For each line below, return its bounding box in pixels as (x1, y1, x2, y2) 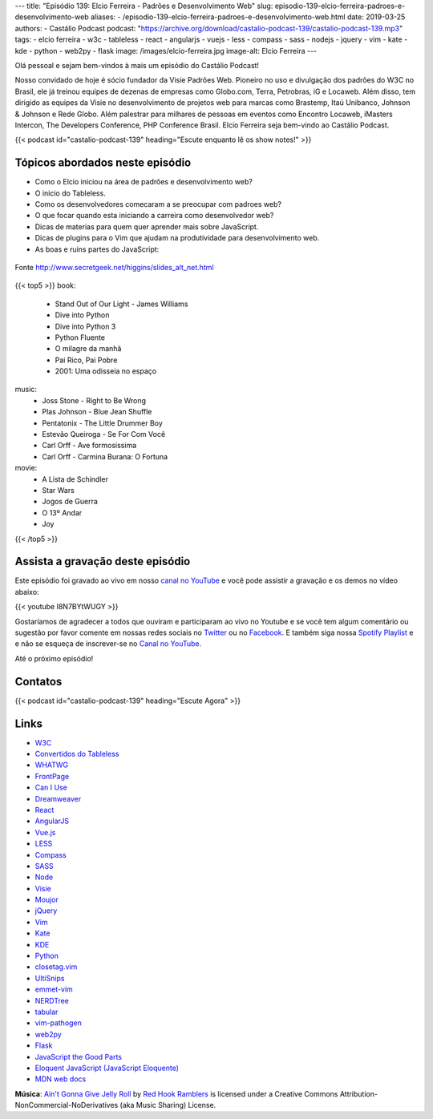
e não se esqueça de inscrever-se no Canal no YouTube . (14, 639, 202, 648)
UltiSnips (34, 973, 65, 983)
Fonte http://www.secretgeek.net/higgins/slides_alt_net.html (14, 262, 214, 272)
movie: (14, 463, 38, 473)
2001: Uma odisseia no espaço (55, 366, 156, 376)
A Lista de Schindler (42, 474, 108, 484)
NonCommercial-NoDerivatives (14, 1101, 119, 1110)
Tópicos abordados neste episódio (14, 156, 192, 170)
